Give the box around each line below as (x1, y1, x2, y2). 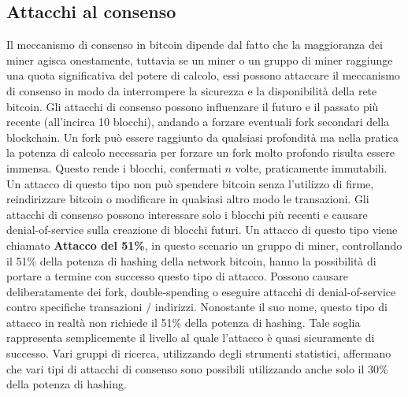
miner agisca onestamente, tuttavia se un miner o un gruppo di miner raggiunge (6, 51, 393, 68)
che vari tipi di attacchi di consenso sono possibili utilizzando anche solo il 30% (6, 360, 388, 377)
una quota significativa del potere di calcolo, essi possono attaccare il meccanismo (6, 67, 400, 83)
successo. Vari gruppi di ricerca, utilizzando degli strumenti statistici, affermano (6, 345, 391, 362)
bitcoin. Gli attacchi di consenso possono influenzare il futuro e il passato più (6, 98, 379, 114)
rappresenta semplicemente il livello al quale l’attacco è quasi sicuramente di (6, 329, 375, 346)
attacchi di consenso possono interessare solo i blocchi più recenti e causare (6, 206, 368, 222)
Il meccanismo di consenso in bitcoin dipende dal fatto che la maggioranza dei (6, 36, 383, 53)
